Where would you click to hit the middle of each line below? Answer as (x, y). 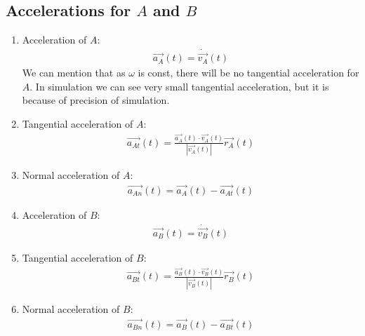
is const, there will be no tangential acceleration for (248, 73)
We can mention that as (74, 73)
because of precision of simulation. (96, 100)
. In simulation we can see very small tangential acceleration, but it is (179, 86)
